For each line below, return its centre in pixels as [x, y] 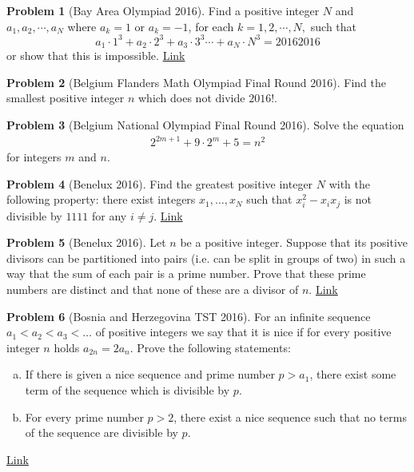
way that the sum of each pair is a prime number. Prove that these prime [186, 274]
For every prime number [84, 416]
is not [358, 199]
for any [109, 215]
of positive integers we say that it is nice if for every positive [243, 332]
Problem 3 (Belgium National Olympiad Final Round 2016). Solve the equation [205, 124]
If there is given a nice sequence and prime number [150, 374]
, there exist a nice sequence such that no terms [290, 416]
